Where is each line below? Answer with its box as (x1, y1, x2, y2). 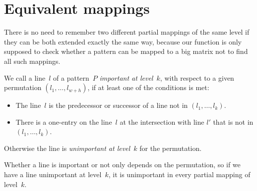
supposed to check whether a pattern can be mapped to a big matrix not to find (4, 46, 248, 56)
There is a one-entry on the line (15, 116, 112, 127)
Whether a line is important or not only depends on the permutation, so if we (4, 159, 241, 170)
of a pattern (53, 72, 89, 83)
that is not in (213, 116, 254, 127)
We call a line (4, 72, 46, 83)
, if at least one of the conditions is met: (87, 82, 209, 93)
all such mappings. (4, 55, 61, 66)
